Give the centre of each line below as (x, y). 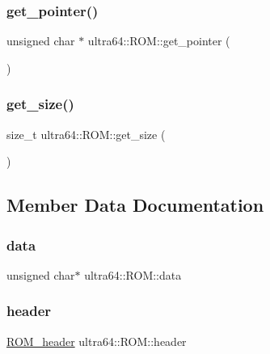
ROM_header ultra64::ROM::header (97, 341)
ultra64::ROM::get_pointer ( (159, 41)
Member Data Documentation (135, 205)
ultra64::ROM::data (133, 274)
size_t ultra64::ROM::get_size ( (86, 134)
